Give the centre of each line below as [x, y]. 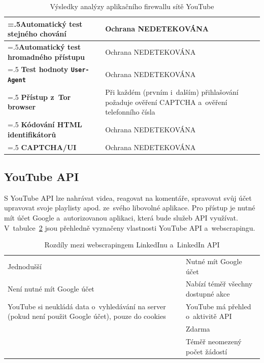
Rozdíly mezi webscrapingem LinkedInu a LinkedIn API [132, 245]
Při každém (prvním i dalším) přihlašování [172, 92]
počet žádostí [207, 351]
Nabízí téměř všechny [219, 284]
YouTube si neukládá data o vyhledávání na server [87, 306]
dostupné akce [208, 294]
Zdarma [198, 329]
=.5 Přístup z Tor [39, 97]
